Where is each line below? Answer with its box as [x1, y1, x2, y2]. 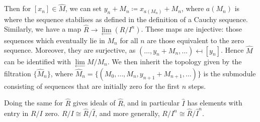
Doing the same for [4, 97, 63, 108]
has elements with [187, 97, 242, 108]
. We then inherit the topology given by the [107, 56, 242, 66]
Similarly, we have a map [4, 24, 81, 34]
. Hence [220, 45, 244, 55]
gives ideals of [72, 97, 116, 108]
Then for [4, 3, 31, 14]
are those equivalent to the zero [147, 35, 244, 45]
